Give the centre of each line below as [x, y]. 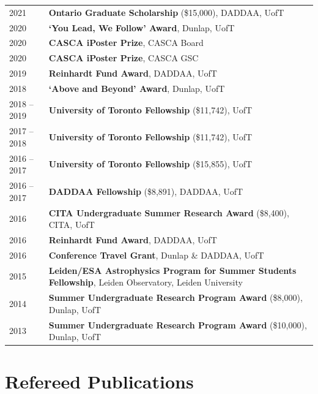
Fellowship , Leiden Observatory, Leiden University [146, 282]
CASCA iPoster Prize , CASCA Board [126, 43]
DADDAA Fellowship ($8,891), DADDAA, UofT [146, 191]
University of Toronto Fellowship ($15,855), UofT [150, 164]
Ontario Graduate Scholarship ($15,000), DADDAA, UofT [166, 12]
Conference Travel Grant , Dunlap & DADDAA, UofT [156, 255]
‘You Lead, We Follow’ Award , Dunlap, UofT [142, 27]
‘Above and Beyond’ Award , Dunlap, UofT [137, 88]
